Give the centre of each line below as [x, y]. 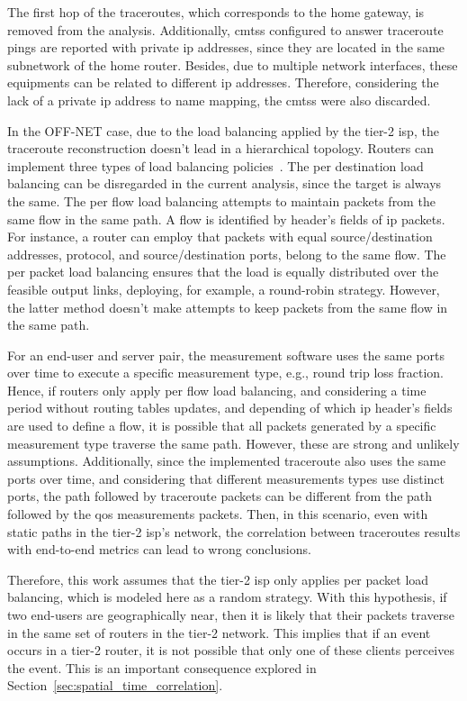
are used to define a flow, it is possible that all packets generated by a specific [222, 426]
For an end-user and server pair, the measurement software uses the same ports [226, 355]
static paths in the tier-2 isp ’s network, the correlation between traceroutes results [234, 531]
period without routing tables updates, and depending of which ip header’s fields [230, 408]
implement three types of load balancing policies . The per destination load [216, 165]
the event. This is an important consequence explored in [162, 667]
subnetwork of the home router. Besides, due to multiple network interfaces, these [233, 64]
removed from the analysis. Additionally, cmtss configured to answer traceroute [225, 29]
